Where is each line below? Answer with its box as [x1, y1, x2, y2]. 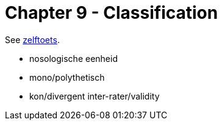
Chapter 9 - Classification [5, 2, 218, 23]
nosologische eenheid [29, 53, 118, 64]
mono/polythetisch [29, 72, 105, 83]
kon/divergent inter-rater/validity [29, 90, 160, 101]
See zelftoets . [5, 34, 60, 45]
